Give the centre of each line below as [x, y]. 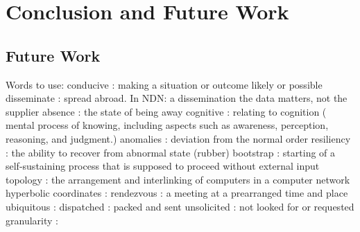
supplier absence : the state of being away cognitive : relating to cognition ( [166, 111]
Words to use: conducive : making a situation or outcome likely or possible [164, 84]
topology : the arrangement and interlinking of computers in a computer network [178, 179]
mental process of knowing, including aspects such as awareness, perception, [167, 125]
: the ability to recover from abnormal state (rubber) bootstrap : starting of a [171, 152]
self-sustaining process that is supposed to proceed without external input [163, 166]
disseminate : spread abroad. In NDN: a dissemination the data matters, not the [177, 98]
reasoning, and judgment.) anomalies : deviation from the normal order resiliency [178, 138]
